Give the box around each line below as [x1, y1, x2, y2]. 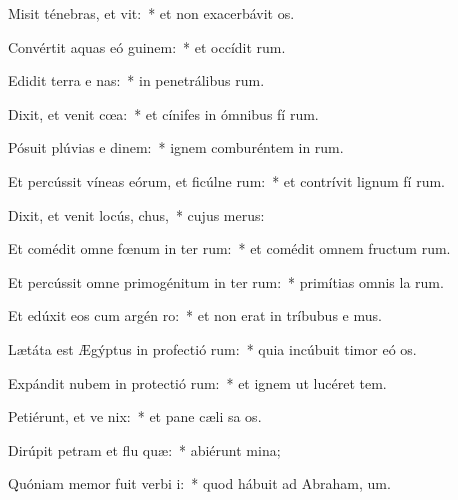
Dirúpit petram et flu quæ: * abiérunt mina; [8, 439, 281, 460]
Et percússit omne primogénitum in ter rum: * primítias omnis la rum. [8, 271, 444, 292]
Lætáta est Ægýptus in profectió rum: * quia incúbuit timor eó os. [8, 338, 417, 359]
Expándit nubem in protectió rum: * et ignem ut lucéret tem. [8, 372, 387, 393]
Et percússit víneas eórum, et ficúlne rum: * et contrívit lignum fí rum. [8, 170, 445, 191]
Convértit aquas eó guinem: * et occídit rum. [8, 36, 286, 57]
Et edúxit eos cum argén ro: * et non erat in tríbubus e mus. [8, 305, 382, 326]
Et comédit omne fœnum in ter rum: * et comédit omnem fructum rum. [8, 238, 451, 259]
